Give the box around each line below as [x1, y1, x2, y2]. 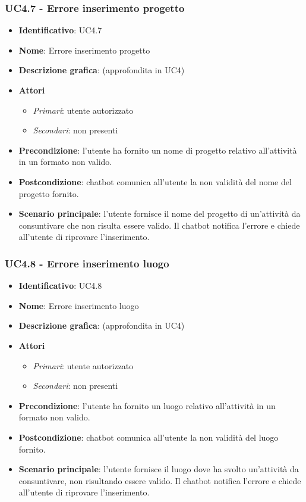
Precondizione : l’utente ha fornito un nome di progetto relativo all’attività [18, 144, 297, 156]
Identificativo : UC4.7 [18, 24, 102, 36]
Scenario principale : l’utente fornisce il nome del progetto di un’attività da [18, 207, 301, 220]
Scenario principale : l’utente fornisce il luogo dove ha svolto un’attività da [18, 463, 299, 475]
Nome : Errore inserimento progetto [18, 43, 150, 56]
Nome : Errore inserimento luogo [18, 299, 139, 311]
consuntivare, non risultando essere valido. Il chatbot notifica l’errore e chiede [18, 474, 301, 487]
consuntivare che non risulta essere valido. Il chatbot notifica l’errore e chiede [18, 219, 300, 231]
